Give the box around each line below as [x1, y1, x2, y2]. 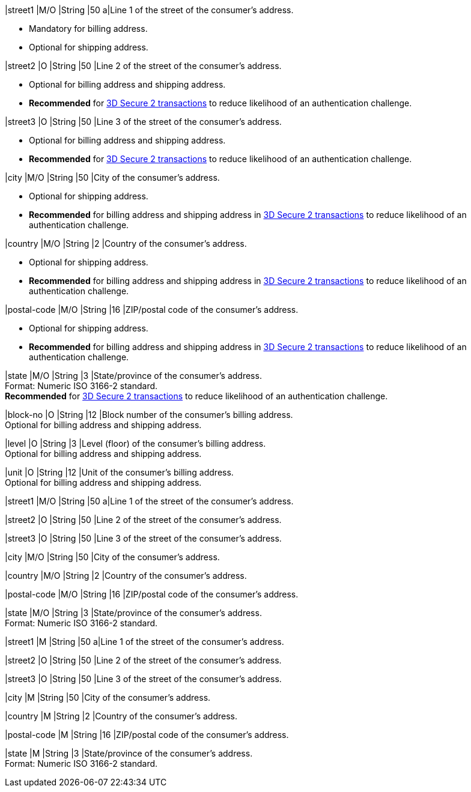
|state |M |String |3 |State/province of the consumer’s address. [5, 748, 253, 758]
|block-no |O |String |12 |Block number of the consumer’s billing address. [5, 410, 293, 420]
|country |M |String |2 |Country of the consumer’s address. [5, 711, 237, 721]
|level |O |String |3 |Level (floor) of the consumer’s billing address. [5, 438, 266, 449]
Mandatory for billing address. [29, 23, 148, 34]
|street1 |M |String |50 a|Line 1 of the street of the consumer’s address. [5, 636, 284, 647]
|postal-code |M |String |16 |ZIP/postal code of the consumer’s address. [5, 730, 289, 740]
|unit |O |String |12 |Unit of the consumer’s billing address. [5, 467, 234, 477]
